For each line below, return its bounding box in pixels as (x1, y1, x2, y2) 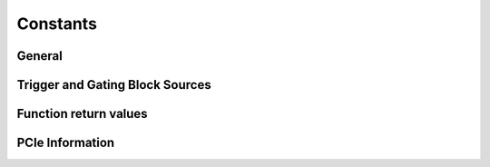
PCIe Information (16, 135, 115, 151)
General (16, 48, 64, 64)
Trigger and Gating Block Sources (16, 77, 212, 93)
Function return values (16, 106, 149, 122)
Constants (16, 14, 97, 34)
